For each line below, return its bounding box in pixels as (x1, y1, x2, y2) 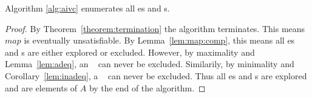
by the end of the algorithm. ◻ (89, 81, 206, 94)
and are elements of (5, 81, 78, 94)
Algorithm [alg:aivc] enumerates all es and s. (5, 2, 170, 14)
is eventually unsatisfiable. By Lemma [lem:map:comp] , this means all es (24, 34, 295, 47)
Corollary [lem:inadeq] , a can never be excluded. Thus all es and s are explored (5, 69, 307, 82)
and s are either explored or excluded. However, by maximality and (5, 45, 255, 58)
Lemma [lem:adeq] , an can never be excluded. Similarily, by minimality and (5, 57, 294, 70)
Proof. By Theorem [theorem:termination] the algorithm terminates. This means (5, 22, 305, 34)
